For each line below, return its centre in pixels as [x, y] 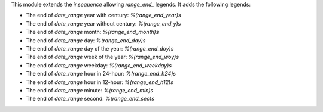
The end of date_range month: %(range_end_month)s [92, 32]
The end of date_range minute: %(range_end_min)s [90, 90]
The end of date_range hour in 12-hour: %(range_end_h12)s [100, 82]
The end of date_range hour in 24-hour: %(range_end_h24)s [101, 74]
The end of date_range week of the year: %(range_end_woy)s [103, 57]
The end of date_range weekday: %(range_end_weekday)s [99, 65]
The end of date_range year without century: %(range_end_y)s [103, 23]
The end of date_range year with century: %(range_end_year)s [104, 15]
